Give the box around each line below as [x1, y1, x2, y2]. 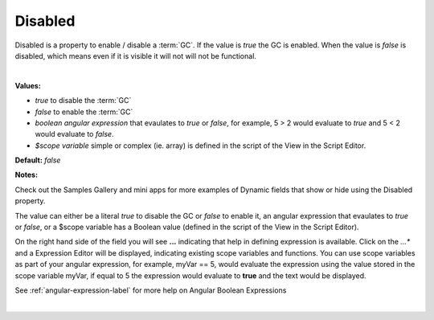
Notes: [14, 170, 39, 180]
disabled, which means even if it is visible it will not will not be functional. [14, 51, 257, 60]
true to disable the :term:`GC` [35, 96, 132, 105]
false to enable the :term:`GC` [35, 107, 133, 117]
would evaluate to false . [35, 129, 114, 139]
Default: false [14, 155, 61, 165]
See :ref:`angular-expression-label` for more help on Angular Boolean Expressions [14, 285, 287, 295]
